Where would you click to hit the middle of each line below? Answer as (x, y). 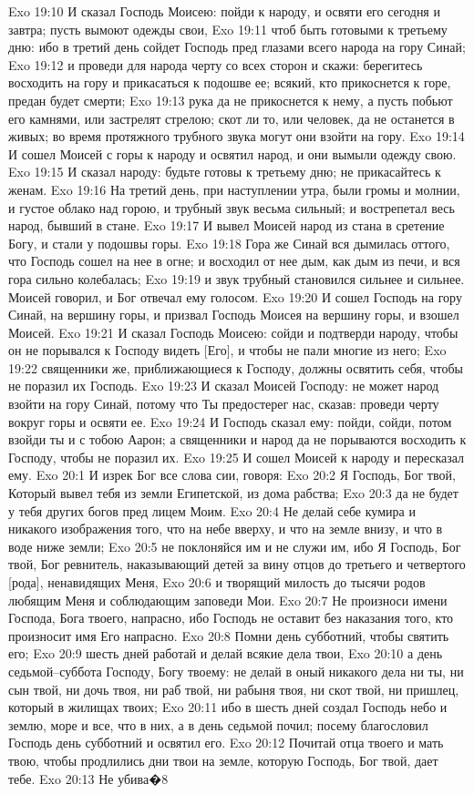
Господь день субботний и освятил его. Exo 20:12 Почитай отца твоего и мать (226, 743)
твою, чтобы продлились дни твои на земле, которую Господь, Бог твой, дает (223, 760)
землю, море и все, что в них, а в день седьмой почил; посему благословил (218, 724)
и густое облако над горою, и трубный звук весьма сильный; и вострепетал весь (232, 207)
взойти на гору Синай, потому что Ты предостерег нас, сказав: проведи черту (224, 404)
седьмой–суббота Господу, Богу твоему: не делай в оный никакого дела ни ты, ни (236, 671)
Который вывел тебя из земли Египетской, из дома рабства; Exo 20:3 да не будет (233, 493)
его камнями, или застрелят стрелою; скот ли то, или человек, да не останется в (232, 118)
